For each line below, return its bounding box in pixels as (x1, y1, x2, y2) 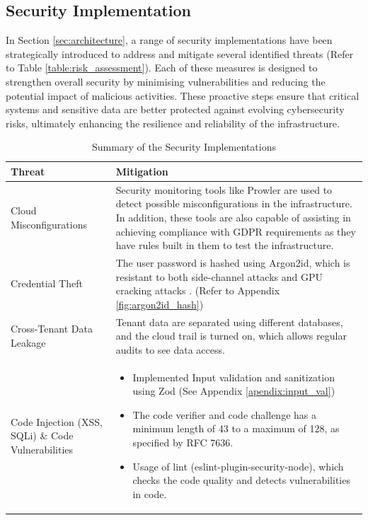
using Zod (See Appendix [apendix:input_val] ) (132, 383, 335, 398)
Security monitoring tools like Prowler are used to (115, 182, 333, 197)
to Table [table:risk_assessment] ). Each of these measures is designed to (6, 60, 318, 75)
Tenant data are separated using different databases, (115, 314, 343, 329)
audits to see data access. (115, 342, 225, 357)
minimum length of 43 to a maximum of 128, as (132, 421, 340, 436)
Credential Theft (11, 276, 83, 291)
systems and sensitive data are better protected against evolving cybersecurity (6, 102, 345, 117)
